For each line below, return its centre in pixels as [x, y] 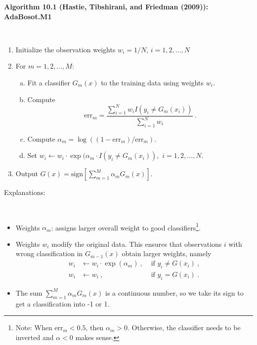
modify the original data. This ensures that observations [137, 244]
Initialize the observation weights [65, 49]
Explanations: [25, 192]
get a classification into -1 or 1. [63, 303]
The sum [29, 292]
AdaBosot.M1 [28, 16]
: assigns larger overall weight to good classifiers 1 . [126, 227]
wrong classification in [49, 253]
